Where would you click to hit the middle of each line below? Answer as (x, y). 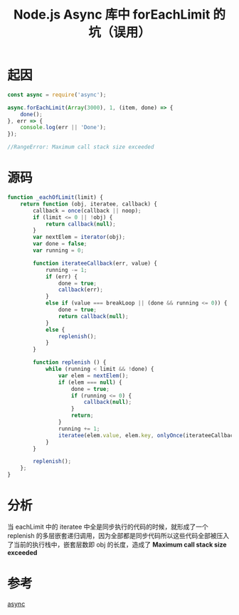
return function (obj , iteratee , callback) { (89, 204)
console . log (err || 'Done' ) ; (63, 128)
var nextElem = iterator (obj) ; (79, 237)
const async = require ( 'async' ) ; (57, 95)
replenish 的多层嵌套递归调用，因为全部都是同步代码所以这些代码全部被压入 (118, 535)
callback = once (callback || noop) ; (87, 210)
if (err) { (62, 276)
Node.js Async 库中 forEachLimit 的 (119, 15)
